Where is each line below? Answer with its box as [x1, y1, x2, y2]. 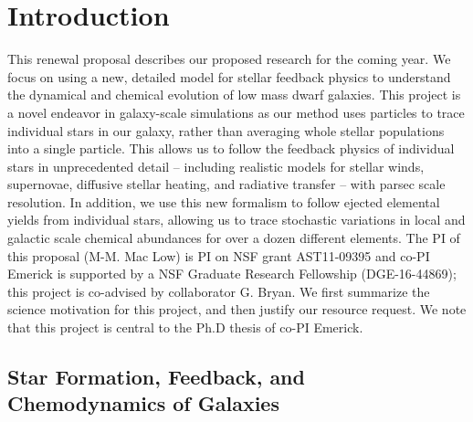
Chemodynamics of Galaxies [7, 389, 279, 417]
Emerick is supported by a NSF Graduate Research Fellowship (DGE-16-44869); [7, 264, 457, 283]
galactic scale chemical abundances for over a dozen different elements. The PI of [7, 228, 460, 248]
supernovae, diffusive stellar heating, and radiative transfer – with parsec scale [7, 174, 446, 194]
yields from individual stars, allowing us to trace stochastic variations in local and [7, 210, 466, 229]
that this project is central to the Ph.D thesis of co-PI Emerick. [7, 318, 363, 337]
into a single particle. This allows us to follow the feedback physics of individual [7, 139, 455, 158]
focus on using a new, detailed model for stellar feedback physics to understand [7, 67, 451, 86]
